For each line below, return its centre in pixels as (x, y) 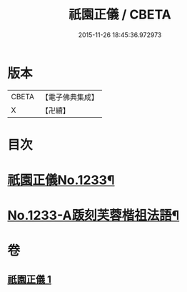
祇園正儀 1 (30, 279)
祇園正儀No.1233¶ (61, 180)
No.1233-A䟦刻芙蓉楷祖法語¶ (93, 216)
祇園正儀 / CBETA (120, 15)
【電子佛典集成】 (70, 97)
